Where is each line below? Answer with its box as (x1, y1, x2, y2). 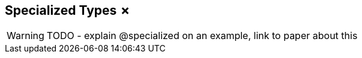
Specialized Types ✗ (5, 3, 131, 18)
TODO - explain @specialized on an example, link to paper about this (46, 30, 358, 42)
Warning (7, 30, 44, 42)
